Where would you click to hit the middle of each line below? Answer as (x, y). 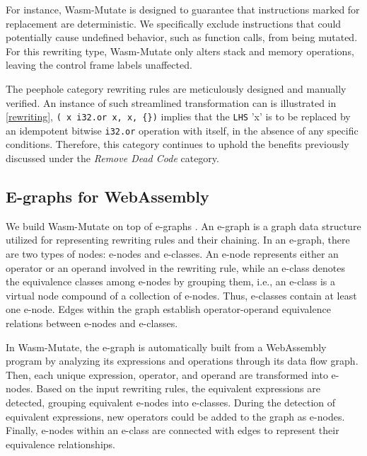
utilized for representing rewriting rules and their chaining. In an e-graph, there (178, 240)
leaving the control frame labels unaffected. (99, 65)
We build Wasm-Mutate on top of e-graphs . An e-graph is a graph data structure (183, 226)
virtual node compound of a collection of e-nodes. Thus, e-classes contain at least (181, 295)
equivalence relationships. (60, 444)
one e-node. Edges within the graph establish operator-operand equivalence (168, 309)
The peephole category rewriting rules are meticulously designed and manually (176, 88)
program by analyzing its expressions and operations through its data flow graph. (182, 361)
